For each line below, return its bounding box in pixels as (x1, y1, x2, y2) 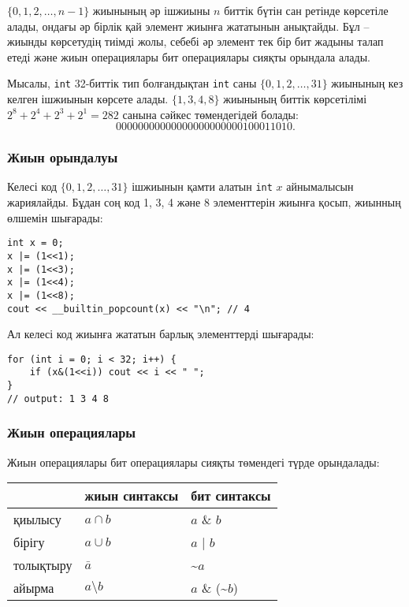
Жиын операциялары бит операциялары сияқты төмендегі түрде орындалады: (7, 453, 380, 470)
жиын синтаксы (84, 486, 179, 505)
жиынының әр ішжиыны (92, 2, 210, 18)
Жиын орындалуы (7, 147, 118, 167)
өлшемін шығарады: (7, 209, 103, 225)
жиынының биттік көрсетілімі (223, 91, 367, 107)
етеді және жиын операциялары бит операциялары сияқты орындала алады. (7, 48, 370, 65)
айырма (13, 579, 54, 598)
